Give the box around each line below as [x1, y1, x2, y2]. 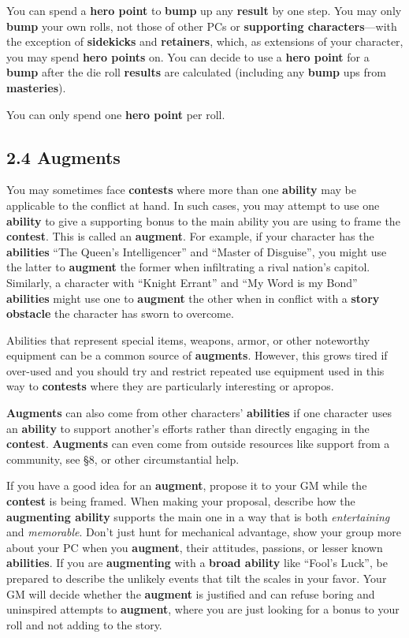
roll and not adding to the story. [6, 616, 162, 632]
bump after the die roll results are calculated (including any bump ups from [6, 64, 386, 80]
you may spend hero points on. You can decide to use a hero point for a [6, 48, 370, 65]
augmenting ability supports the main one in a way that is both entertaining [6, 508, 390, 524]
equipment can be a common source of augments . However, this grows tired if [6, 347, 388, 364]
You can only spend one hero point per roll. [6, 106, 225, 122]
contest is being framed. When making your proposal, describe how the [6, 493, 355, 509]
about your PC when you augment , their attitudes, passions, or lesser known [6, 539, 383, 555]
